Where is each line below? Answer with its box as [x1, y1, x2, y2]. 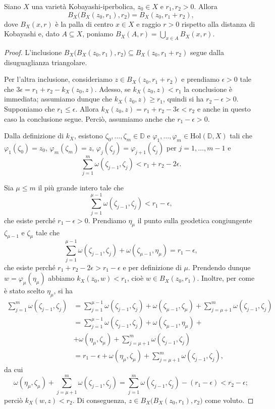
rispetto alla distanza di [181, 18, 255, 29]
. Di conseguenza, [72, 394, 127, 405]
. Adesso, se [94, 83, 131, 94]
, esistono [74, 130, 103, 141]
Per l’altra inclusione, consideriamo [4, 74, 113, 84]
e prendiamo [181, 74, 219, 84]
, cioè [127, 273, 144, 283]
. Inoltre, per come [197, 273, 255, 283]
